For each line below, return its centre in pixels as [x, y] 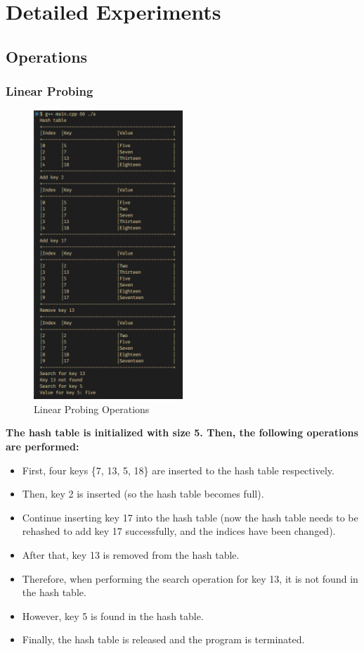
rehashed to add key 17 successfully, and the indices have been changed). [179, 531]
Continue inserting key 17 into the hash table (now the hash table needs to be [190, 517]
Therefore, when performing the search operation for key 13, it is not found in [190, 578]
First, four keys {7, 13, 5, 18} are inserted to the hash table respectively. [178, 470]
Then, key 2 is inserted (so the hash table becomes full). [143, 494]
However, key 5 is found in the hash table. [113, 615]
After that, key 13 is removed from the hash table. [131, 554]
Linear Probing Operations [92, 409]
